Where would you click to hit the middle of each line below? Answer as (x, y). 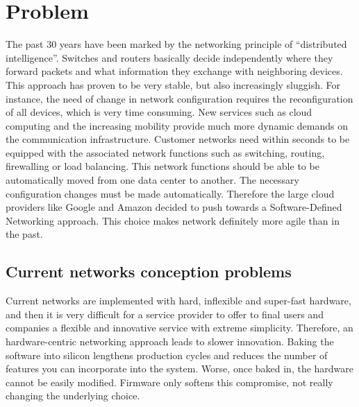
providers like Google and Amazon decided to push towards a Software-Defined (174, 207)
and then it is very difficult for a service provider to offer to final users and (165, 314)
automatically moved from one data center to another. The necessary (152, 180)
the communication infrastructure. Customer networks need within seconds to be (178, 139)
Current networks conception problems (149, 271)
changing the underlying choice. (73, 396)
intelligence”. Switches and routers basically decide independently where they (169, 57)
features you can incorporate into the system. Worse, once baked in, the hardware (180, 369)
